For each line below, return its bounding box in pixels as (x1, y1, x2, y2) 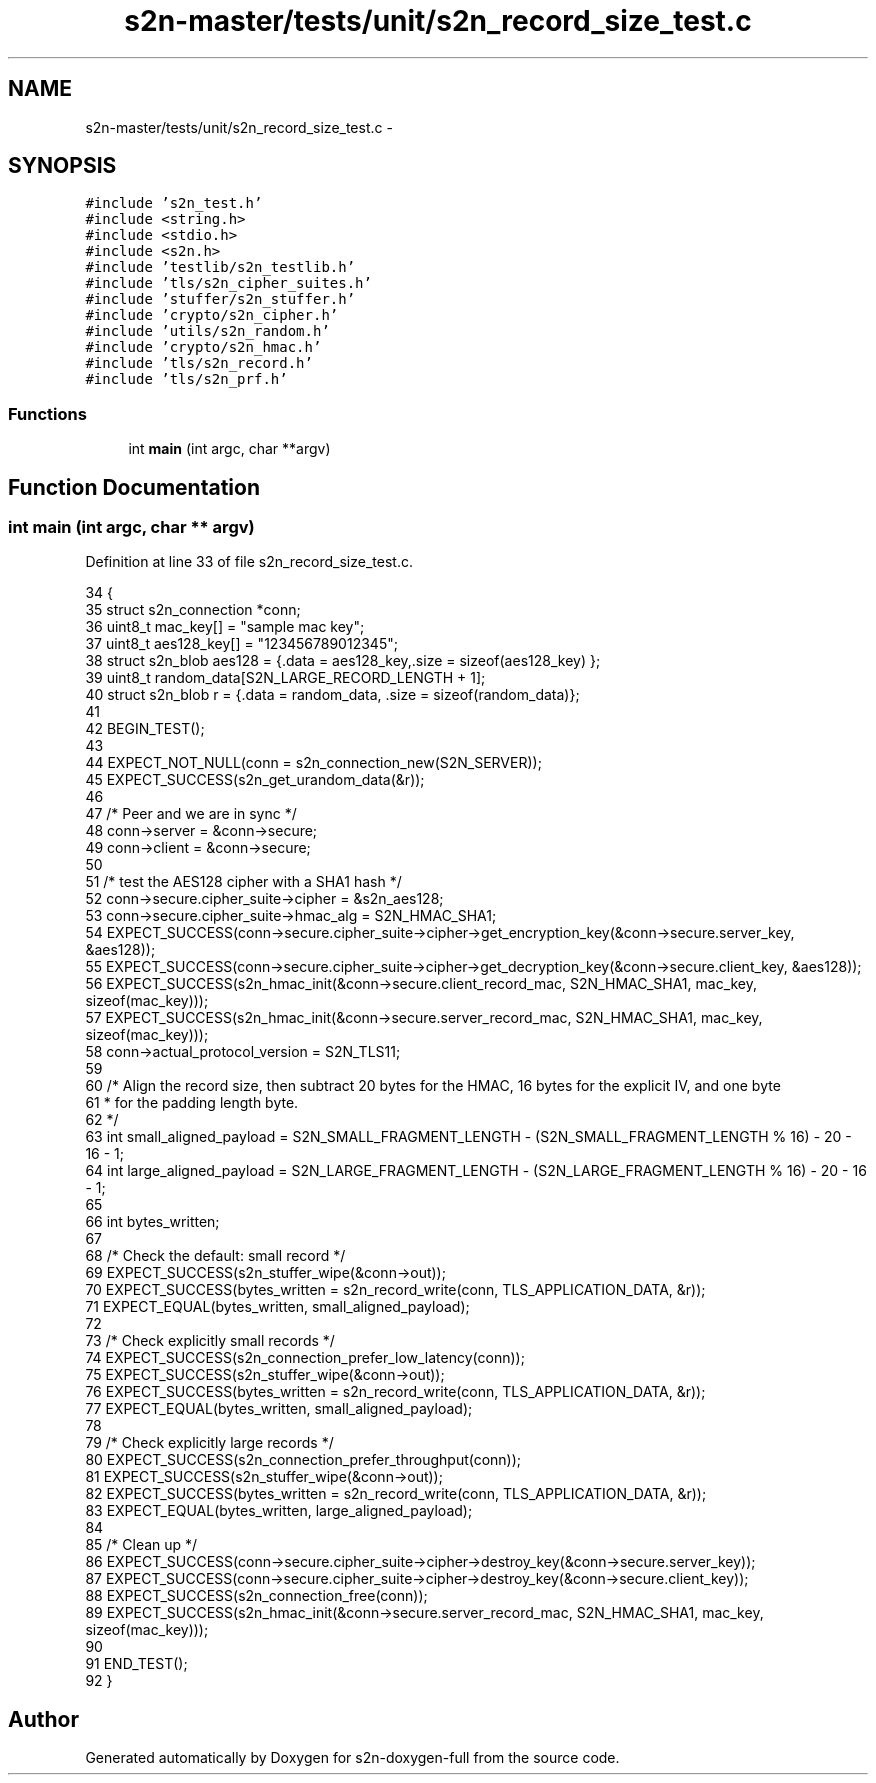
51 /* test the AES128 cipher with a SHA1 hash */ (85, 873, 402, 891)
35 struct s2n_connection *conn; (85, 601, 301, 619)
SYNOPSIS (8, 153, 117, 179)
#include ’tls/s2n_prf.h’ (85, 371, 288, 388)
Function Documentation (8, 474, 260, 500)
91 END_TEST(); (85, 1655, 188, 1673)
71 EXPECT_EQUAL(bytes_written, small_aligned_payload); (85, 1298, 470, 1316)
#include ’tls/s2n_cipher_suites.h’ (85, 275, 372, 292)
